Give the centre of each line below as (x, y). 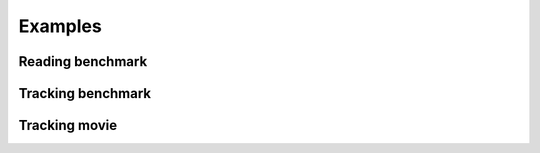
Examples (60, 26)
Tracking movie (68, 125)
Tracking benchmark (85, 93)
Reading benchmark (83, 61)
